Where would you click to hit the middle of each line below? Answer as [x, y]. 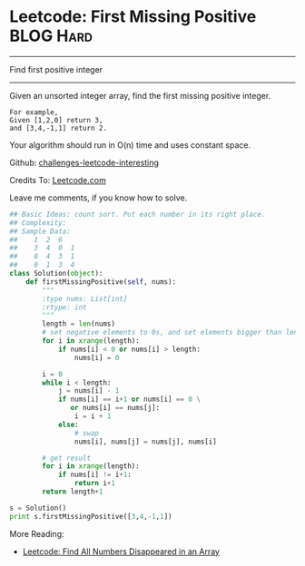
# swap [87, 433]
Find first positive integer [56, 69]
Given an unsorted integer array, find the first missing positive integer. [140, 95]
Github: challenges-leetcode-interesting [84, 162]
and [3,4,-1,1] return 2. [58, 128]
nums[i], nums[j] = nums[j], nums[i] [146, 442]
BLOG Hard [51, 36]
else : [68, 424]
